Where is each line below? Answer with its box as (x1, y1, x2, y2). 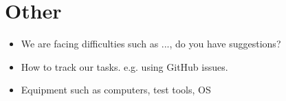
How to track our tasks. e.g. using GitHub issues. (21, 59, 228, 74)
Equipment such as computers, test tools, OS (21, 82, 211, 97)
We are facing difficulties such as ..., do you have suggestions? (21, 36, 281, 51)
